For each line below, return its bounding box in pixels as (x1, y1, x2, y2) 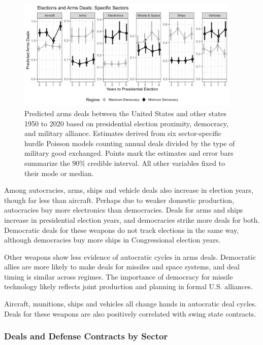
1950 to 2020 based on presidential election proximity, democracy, (24, 118, 228, 128)
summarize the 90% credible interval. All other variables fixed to (24, 157, 225, 168)
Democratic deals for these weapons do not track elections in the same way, (4, 224, 239, 235)
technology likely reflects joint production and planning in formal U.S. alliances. (4, 281, 253, 292)
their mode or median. (24, 167, 94, 178)
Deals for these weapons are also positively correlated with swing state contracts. (4, 308, 256, 319)
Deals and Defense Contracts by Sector (4, 330, 168, 342)
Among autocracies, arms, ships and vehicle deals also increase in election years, (4, 185, 253, 195)
